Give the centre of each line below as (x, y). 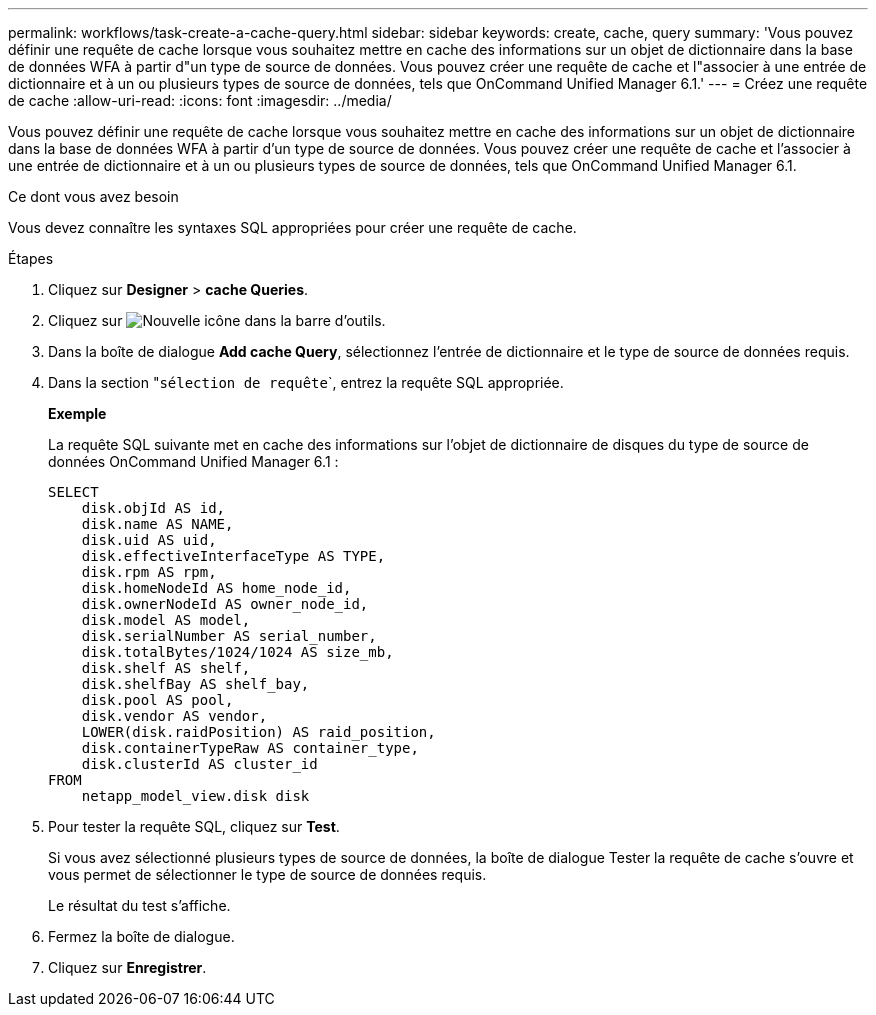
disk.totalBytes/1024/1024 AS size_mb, (237, 652)
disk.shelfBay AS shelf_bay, (195, 684)
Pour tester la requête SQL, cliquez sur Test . (194, 826)
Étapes (31, 258)
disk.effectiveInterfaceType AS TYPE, (233, 556)
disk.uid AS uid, (149, 540)
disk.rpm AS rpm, (149, 572)
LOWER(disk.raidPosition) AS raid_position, (258, 732)
